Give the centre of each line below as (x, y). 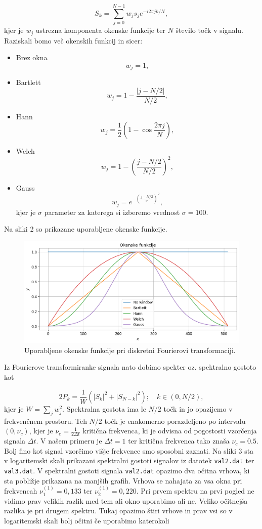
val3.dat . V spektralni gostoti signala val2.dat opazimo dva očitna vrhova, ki (127, 471)
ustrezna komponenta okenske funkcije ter (100, 30)
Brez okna (32, 57)
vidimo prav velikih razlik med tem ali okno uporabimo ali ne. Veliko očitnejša (126, 500)
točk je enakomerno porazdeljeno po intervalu (175, 421)
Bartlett (28, 82)
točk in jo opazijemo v (198, 408)
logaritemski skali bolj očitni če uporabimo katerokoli (87, 520)
